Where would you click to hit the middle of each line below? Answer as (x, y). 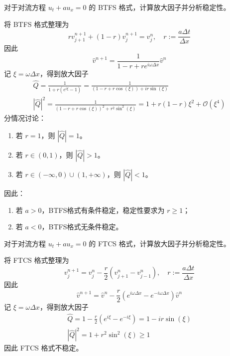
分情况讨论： (25, 118)
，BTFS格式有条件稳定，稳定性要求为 (103, 210)
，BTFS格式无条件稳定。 (82, 227)
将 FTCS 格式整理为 (37, 260)
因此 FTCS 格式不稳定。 (44, 348)
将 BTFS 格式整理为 (37, 24)
